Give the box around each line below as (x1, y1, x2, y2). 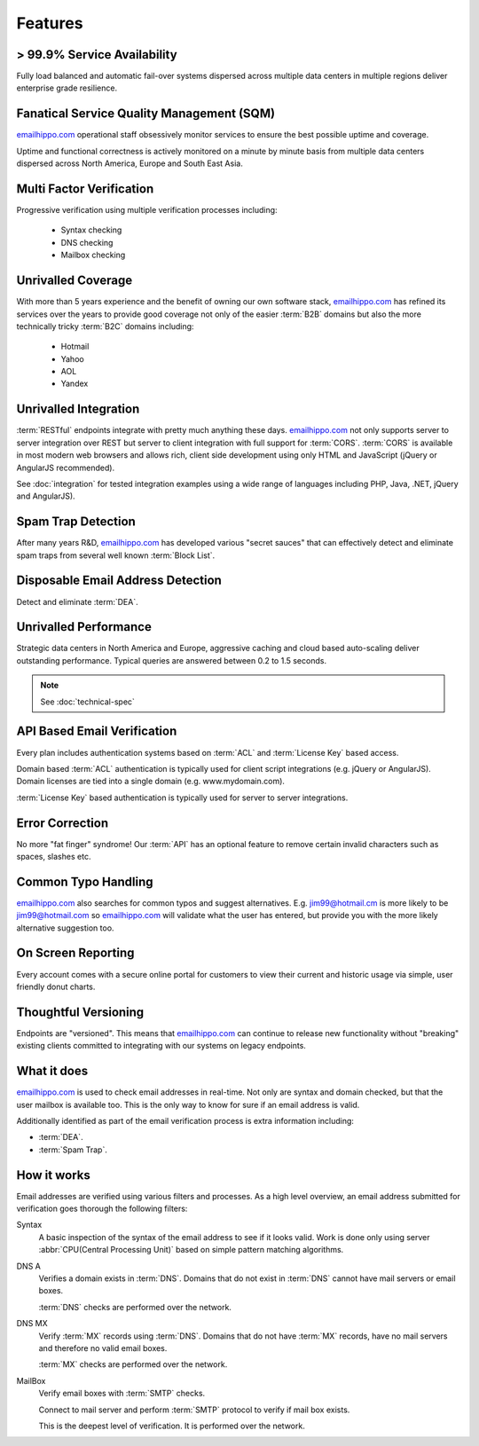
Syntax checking (60, 224, 122, 235)
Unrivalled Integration (16, 402, 140, 417)
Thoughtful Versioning (16, 1004, 145, 1019)
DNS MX (16, 1318, 48, 1329)
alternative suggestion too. (16, 923, 114, 933)
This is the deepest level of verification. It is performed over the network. (38, 1420, 305, 1431)
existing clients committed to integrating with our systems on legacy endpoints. (16, 1041, 306, 1051)
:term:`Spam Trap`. (38, 1144, 108, 1155)
